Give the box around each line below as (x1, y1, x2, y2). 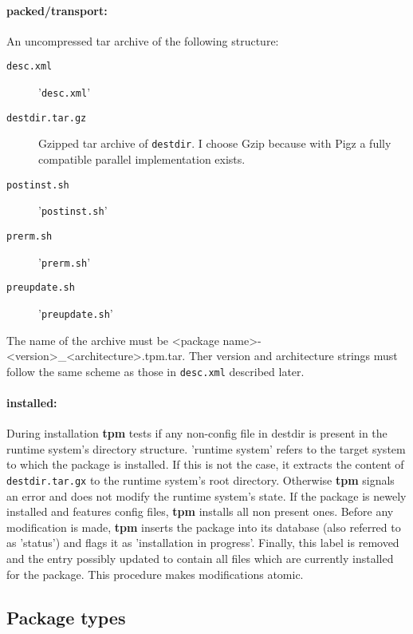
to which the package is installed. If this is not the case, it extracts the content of (6, 456, 404, 473)
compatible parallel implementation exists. (38, 151, 246, 168)
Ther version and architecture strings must (188, 347, 398, 364)
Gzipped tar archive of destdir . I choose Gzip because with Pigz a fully (38, 135, 391, 152)
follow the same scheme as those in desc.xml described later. (6, 363, 305, 379)
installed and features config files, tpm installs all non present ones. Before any (6, 503, 394, 520)
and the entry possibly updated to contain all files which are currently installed (6, 550, 394, 566)
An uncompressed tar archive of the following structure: (6, 32, 279, 49)
